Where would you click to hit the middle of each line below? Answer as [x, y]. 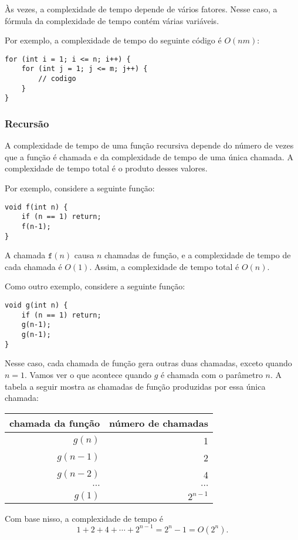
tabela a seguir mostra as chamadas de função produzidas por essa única [135, 386]
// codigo [57, 79]
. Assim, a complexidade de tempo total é [164, 266]
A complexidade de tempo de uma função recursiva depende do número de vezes [149, 145]
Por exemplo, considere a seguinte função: [80, 188]
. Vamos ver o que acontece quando [88, 374]
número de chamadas [159, 423]
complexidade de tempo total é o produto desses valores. [106, 168]
